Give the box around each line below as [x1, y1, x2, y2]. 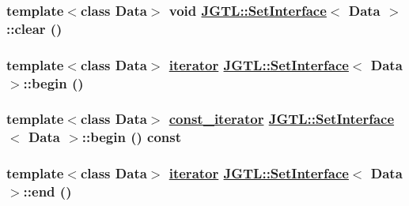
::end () [23, 182, 72, 201]
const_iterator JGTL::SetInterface [169, 109, 395, 129]
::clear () [6, 18, 62, 38]
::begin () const [81, 127, 182, 147]
